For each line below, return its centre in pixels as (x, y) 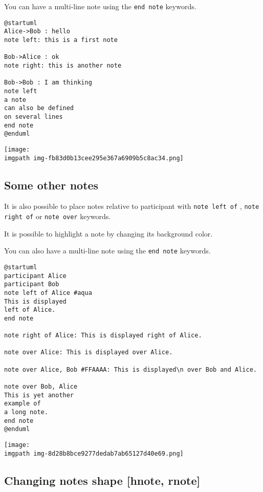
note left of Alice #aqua (48, 293)
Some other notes (51, 185)
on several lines (34, 116)
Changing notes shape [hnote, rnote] (102, 480)
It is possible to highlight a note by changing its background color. (108, 233)
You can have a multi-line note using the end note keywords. (100, 6)
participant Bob (32, 284)
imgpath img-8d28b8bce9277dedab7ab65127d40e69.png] (94, 453)
